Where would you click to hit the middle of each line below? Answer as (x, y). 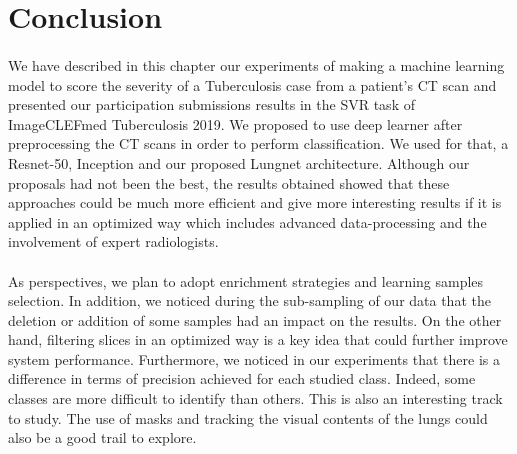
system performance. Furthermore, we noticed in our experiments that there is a (254, 358)
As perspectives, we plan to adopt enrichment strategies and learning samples (246, 280)
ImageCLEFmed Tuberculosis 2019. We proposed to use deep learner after (235, 123)
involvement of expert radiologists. (113, 241)
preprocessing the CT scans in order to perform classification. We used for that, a (258, 143)
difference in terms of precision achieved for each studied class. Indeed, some (242, 378)
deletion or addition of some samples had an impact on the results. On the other (255, 319)
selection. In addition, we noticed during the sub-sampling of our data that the (249, 300)
